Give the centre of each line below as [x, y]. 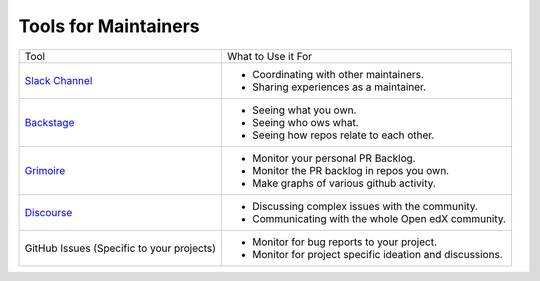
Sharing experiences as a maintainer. [339, 87]
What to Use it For [269, 56]
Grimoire [45, 170]
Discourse [48, 212]
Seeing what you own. [304, 110]
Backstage [49, 122]
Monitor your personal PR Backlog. [333, 158]
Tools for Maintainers [109, 26]
